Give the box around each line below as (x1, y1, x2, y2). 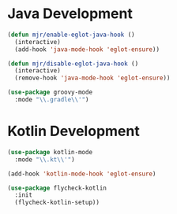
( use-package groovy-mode (7, 88, 92, 97)
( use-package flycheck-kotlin (7, 184, 107, 192)
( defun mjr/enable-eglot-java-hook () (7, 31, 135, 39)
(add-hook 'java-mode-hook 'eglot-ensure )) (14, 45, 160, 53)
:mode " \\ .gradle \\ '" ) (14, 96, 89, 104)
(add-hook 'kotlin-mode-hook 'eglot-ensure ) (7, 170, 156, 178)
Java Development (7, 5, 134, 23)
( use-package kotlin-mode (7, 148, 92, 156)
